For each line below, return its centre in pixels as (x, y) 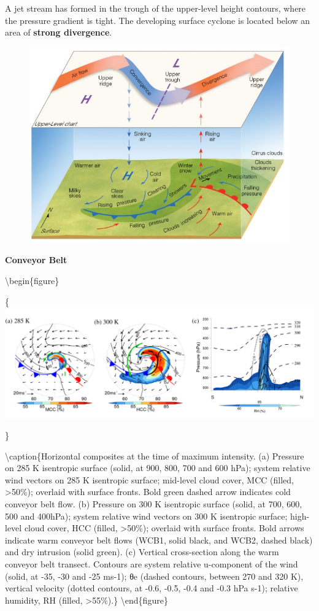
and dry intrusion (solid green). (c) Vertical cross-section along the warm (142, 552)
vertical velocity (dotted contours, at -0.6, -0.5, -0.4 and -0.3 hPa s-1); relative (152, 588)
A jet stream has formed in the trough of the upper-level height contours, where (156, 8)
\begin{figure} (32, 281)
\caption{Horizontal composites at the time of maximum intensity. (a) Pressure (155, 455)
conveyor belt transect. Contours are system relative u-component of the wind (152, 563)
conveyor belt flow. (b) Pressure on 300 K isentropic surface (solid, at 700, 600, (154, 503)
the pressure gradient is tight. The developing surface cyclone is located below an (158, 20)
